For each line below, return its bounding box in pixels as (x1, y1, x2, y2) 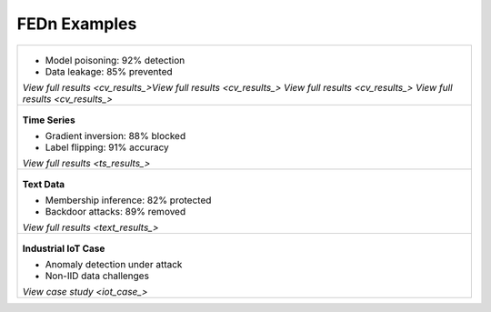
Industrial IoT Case (22, 242, 105, 255)
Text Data (22, 177, 65, 190)
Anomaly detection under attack (45, 257, 183, 270)
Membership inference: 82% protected (45, 194, 212, 206)
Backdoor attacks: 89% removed (45, 205, 186, 217)
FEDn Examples (16, 14, 137, 34)
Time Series (22, 114, 76, 126)
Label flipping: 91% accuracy (45, 141, 169, 154)
